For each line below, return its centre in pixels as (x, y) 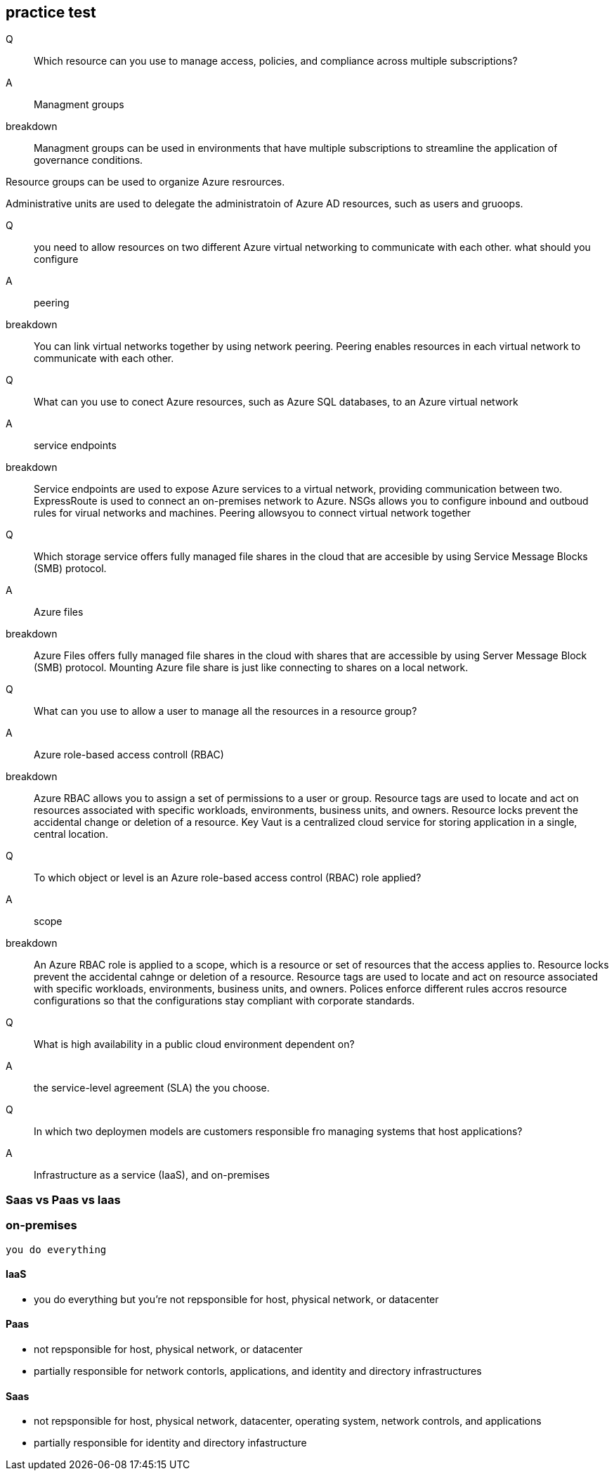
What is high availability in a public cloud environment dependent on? (194, 1044)
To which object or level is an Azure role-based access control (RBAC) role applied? (228, 878)
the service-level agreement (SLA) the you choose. (152, 1088)
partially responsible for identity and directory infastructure (170, 1443)
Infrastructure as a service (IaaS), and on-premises (152, 1175)
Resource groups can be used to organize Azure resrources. (145, 182)
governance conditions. (89, 160)
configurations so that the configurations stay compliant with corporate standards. (224, 1001)
